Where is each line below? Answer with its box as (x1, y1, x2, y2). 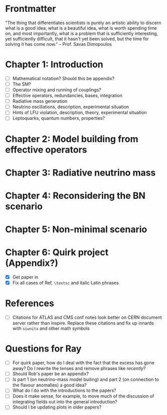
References (5, 298, 54, 309)
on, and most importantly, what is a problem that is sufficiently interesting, (5, 30, 158, 36)
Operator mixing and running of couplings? (12, 87, 101, 93)
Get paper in (12, 274, 39, 280)
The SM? (12, 81, 31, 87)
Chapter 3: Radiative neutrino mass (5, 167, 156, 178)
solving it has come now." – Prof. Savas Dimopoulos (5, 41, 112, 47)
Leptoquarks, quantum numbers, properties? (12, 115, 105, 121)
